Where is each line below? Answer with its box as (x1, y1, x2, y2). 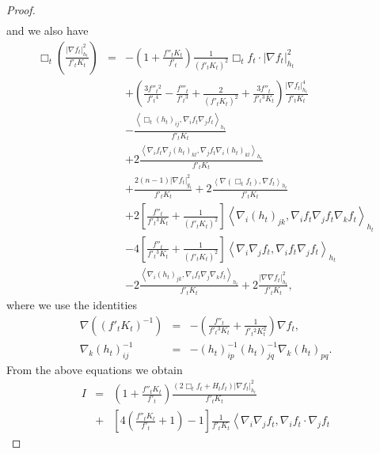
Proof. (6, 2, 36, 17)
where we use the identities (6, 296, 138, 312)
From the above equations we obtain (6, 361, 183, 377)
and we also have (6, 22, 89, 39)
